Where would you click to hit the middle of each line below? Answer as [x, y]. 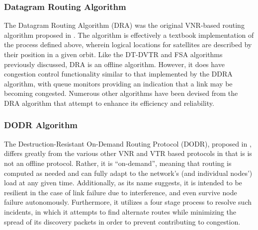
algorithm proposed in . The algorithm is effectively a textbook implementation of [129, 35]
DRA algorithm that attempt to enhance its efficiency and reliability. [109, 103]
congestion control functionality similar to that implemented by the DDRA [118, 74]
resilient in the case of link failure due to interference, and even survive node [121, 192]
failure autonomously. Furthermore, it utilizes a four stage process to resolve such [128, 202]
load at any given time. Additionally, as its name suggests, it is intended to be [123, 183]
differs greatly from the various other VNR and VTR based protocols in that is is [128, 153]
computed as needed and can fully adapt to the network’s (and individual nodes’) [128, 173]
